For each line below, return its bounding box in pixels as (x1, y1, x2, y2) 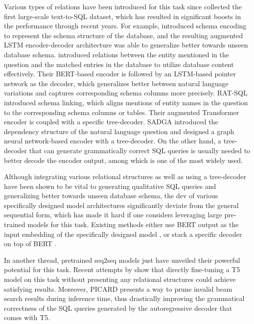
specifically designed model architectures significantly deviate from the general (4, 200, 239, 210)
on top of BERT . (4, 238, 57, 249)
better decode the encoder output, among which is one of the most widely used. (4, 155, 243, 165)
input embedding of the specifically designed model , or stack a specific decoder (4, 229, 242, 239)
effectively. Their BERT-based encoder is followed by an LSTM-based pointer (4, 69, 236, 79)
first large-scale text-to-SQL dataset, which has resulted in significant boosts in (4, 11, 241, 21)
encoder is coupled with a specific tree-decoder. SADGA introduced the (4, 116, 218, 127)
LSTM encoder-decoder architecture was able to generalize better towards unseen (4, 40, 248, 50)
